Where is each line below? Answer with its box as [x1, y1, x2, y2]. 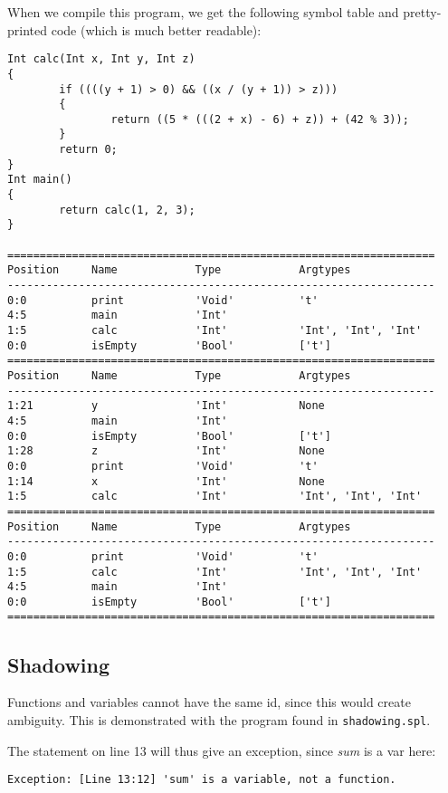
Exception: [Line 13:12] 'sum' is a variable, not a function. [7, 773, 396, 787]
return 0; [59, 143, 118, 157]
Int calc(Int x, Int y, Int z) [7, 53, 195, 66]
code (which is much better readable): [51, 20, 262, 39]
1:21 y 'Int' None [7, 399, 325, 413]
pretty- [403, 3, 442, 21]
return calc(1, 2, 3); [59, 203, 195, 216]
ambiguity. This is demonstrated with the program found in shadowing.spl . [7, 710, 431, 729]
